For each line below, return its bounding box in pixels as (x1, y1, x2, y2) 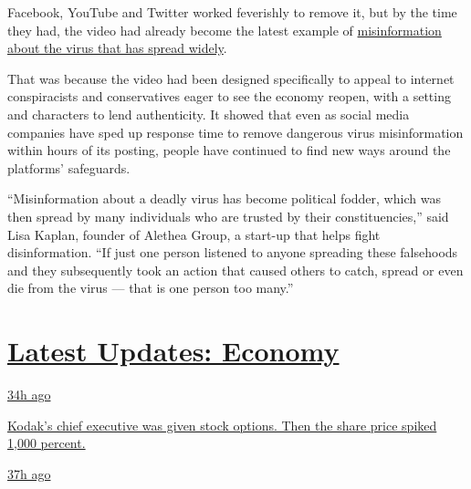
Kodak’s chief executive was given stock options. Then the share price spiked (7, 415, 437, 434)
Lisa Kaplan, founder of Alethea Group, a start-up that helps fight (7, 224, 381, 244)
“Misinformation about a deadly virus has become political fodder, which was (7, 189, 441, 208)
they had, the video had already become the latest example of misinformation (7, 20, 442, 39)
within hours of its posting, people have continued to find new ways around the (7, 140, 451, 160)
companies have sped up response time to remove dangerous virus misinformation (7, 122, 464, 141)
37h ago (7, 463, 51, 483)
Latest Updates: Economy (7, 332, 340, 369)
